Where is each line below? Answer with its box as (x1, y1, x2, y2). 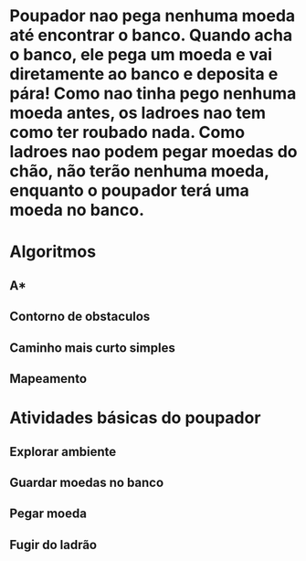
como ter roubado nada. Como (9, 122, 245, 143)
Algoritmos (9, 241, 97, 262)
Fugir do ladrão (9, 536, 98, 553)
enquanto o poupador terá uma (9, 180, 249, 201)
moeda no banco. (9, 200, 144, 220)
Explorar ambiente (9, 444, 117, 460)
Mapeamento (9, 371, 88, 386)
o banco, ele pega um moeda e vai (9, 45, 272, 65)
